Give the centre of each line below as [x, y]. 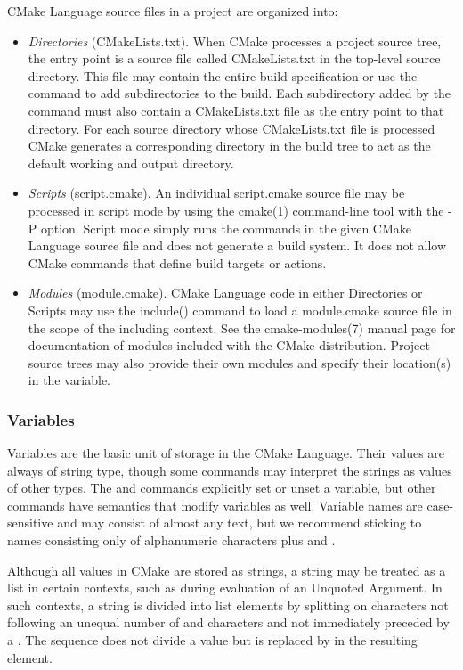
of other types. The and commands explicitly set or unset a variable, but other [222, 488]
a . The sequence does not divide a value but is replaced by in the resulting [212, 640]
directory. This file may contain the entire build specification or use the [223, 75]
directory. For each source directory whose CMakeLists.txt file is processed [231, 128]
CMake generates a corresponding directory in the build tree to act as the [229, 146]
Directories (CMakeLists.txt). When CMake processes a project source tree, [235, 41]
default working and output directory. [131, 163]
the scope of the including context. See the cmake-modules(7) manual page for [242, 327]
